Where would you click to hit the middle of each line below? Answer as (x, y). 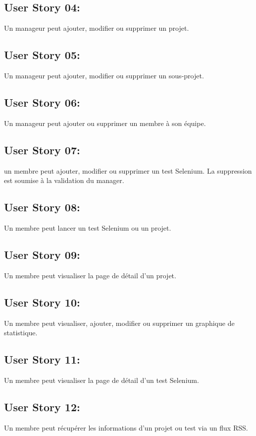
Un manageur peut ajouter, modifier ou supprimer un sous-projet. (104, 75)
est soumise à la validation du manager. (64, 180)
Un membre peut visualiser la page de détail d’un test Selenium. (102, 380)
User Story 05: (42, 55)
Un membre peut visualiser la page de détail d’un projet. (90, 275)
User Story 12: (42, 406)
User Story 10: (42, 302)
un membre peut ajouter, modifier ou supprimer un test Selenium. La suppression (128, 170)
